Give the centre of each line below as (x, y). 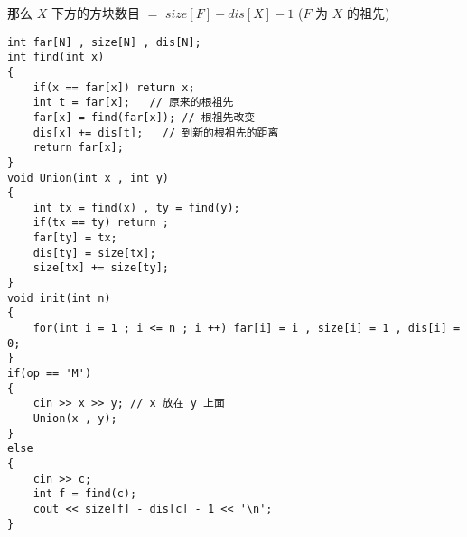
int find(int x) (56, 57)
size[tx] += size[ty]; (101, 268)
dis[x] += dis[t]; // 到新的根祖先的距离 (156, 132)
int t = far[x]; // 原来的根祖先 (133, 103)
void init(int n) (59, 298)
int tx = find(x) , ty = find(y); (136, 207)
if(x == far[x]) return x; (114, 87)
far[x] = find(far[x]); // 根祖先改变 (144, 117)
